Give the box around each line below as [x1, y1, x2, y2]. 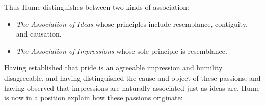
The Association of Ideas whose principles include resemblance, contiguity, [16, 18, 248, 29]
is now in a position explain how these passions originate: [4, 92, 183, 103]
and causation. [16, 28, 62, 39]
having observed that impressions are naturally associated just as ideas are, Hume [4, 82, 260, 93]
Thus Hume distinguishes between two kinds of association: [4, 2, 189, 12]
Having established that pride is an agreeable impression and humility [4, 62, 223, 73]
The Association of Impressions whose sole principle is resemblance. [16, 45, 227, 56]
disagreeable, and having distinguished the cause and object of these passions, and [4, 72, 261, 83]
